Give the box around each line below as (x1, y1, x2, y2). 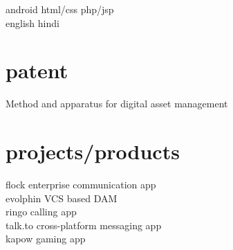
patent (6, 56, 68, 84)
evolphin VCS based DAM (6, 190, 118, 205)
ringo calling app (6, 204, 77, 219)
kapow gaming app (6, 231, 86, 246)
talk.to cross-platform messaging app (6, 217, 162, 232)
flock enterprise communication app (6, 177, 156, 192)
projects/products (6, 137, 180, 166)
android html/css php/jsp (6, 2, 114, 16)
